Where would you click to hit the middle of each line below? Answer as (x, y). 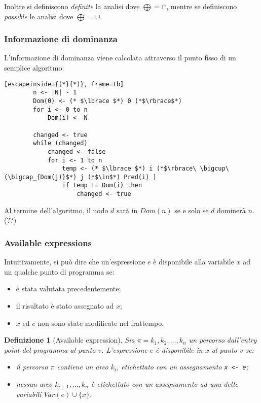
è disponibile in (179, 349)
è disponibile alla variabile (194, 262)
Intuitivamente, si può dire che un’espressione (75, 262)
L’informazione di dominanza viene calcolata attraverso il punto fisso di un (120, 58)
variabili (29, 394)
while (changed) (60, 143)
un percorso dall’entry (223, 340)
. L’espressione (124, 349)
